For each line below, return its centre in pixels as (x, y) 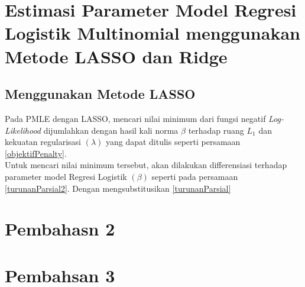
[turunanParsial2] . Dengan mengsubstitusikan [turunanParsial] (118, 188)
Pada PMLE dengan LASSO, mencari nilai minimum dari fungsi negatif (135, 118)
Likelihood (23, 130)
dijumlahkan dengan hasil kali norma (111, 130)
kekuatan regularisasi (43, 142)
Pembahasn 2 (60, 229)
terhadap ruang (216, 130)
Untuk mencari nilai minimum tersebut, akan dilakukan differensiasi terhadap (146, 165)
